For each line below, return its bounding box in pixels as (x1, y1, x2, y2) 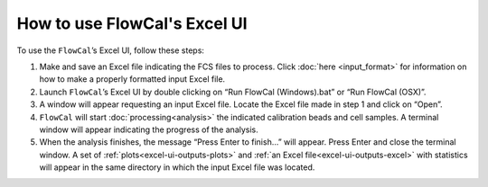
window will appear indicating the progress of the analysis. (39, 124, 259, 135)
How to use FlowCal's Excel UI (16, 13, 248, 33)
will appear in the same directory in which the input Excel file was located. (39, 162, 315, 173)
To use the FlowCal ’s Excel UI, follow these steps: (16, 45, 205, 56)
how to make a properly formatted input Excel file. (39, 74, 226, 85)
